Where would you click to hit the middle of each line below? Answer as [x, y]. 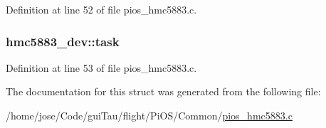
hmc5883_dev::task [63, 41]
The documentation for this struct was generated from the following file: [163, 91]
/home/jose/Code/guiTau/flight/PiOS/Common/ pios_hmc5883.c [149, 115]
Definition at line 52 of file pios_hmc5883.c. [101, 9]
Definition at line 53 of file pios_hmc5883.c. [101, 67]
